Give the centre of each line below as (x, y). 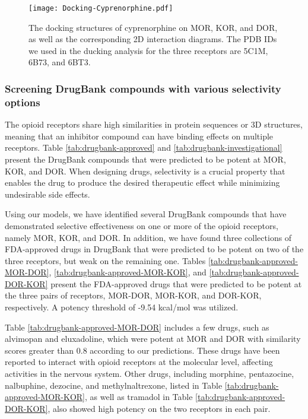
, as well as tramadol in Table (139, 397)
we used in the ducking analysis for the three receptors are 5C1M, (148, 50)
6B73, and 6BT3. (60, 62)
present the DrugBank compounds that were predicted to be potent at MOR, (145, 159)
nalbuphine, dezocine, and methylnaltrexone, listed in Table (114, 385)
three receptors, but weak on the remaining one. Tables (105, 260)
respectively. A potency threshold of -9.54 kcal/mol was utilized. (122, 307)
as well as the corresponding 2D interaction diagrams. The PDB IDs (153, 39)
